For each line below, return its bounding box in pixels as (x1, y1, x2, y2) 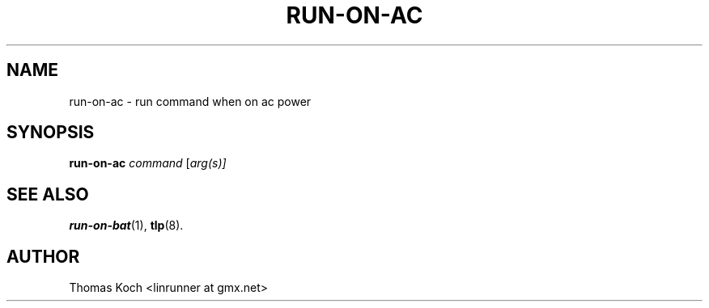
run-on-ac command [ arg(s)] (69, 156, 227, 171)
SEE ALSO (6, 184, 89, 205)
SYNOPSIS (6, 122, 95, 143)
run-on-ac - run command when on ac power (69, 94, 312, 108)
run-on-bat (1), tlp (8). (69, 218, 184, 233)
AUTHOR (6, 246, 80, 267)
